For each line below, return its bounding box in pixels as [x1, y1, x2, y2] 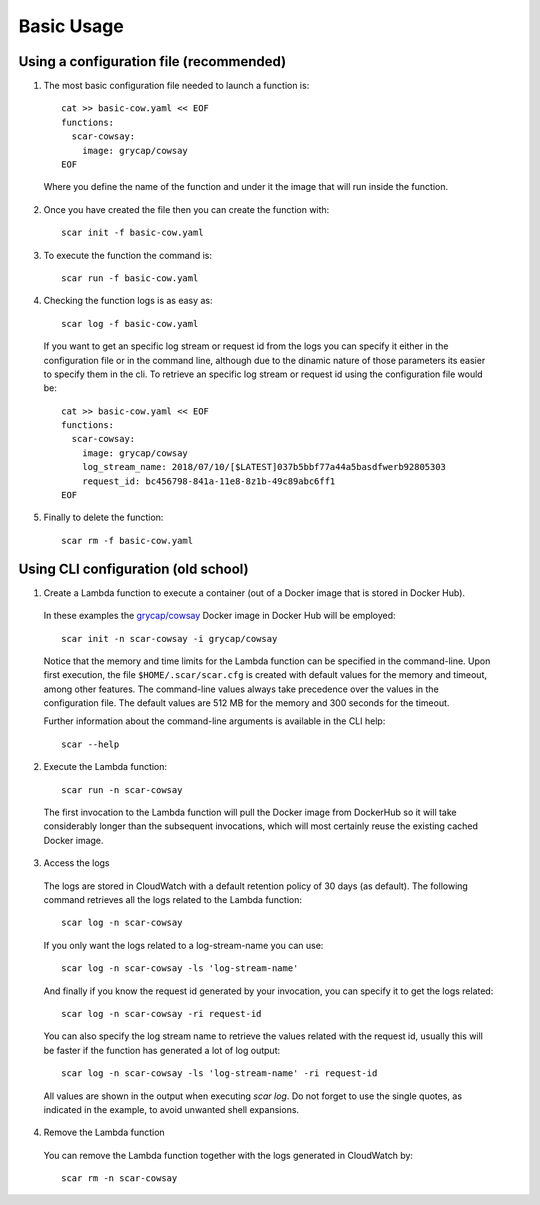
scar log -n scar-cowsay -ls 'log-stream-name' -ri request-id [61, 1068, 378, 1079]
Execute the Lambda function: [43, 761, 168, 773]
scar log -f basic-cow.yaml [61, 318, 199, 329]
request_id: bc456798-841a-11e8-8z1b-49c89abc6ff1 [81, 475, 336, 487]
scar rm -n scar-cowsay [61, 1173, 178, 1184]
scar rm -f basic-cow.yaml [61, 535, 194, 546]
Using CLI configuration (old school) [18, 560, 249, 577]
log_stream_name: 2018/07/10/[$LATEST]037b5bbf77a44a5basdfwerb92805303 [81, 461, 447, 473]
